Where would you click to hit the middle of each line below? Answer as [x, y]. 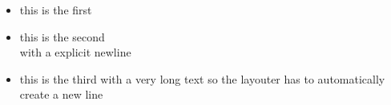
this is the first [56, 10]
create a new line [61, 94]
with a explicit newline [75, 52]
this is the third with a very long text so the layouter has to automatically [202, 78]
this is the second [62, 36]
